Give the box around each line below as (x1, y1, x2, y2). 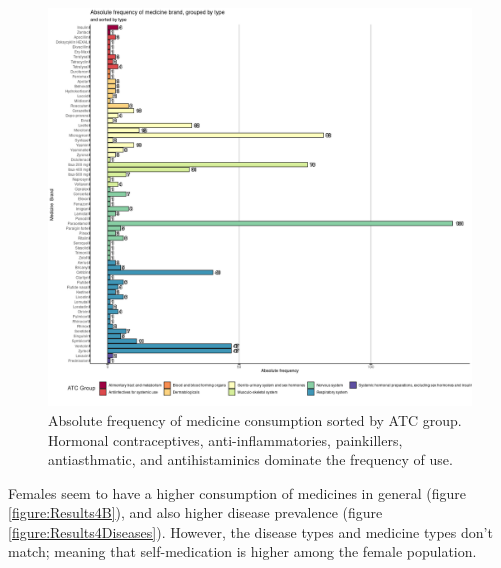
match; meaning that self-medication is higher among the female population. (8, 541, 477, 562)
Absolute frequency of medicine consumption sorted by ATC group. (48, 409, 462, 430)
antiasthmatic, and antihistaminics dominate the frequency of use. (48, 449, 453, 470)
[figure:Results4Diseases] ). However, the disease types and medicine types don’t (8, 521, 493, 542)
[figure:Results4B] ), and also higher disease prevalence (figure (8, 502, 383, 523)
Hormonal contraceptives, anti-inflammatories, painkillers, (48, 429, 403, 450)
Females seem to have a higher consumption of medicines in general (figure (8, 482, 466, 503)
